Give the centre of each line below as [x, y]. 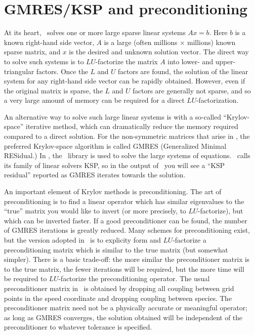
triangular [19, 71]
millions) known [211, 42]
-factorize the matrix [127, 61]
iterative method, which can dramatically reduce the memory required [132, 126]
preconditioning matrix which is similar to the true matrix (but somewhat [116, 249]
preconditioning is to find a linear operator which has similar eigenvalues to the [124, 201]
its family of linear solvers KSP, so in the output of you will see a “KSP [114, 165]
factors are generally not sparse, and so [192, 90]
